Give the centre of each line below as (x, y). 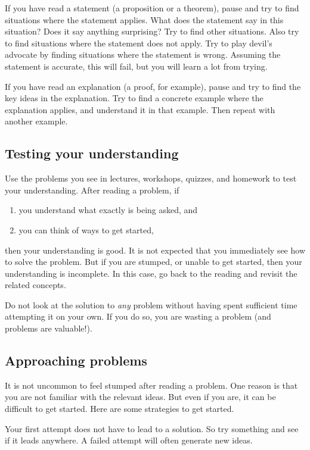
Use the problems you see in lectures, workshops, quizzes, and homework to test (151, 178)
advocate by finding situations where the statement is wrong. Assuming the (143, 54)
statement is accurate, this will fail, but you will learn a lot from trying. (136, 66)
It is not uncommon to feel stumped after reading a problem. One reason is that (151, 385)
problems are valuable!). (49, 328)
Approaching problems (76, 360)
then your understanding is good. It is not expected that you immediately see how (155, 250)
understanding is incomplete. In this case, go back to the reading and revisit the (151, 273)
